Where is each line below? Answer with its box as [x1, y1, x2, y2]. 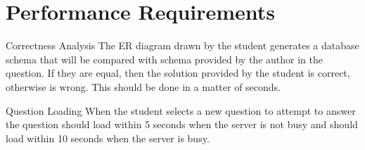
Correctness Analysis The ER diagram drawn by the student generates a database [6, 38, 359, 53]
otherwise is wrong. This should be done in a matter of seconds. [6, 79, 281, 94]
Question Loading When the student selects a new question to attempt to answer [6, 103, 356, 118]
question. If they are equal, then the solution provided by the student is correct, [6, 65, 350, 80]
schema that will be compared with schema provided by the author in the [6, 51, 323, 66]
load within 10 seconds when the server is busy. [6, 130, 210, 145]
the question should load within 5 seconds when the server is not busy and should [6, 117, 358, 132]
